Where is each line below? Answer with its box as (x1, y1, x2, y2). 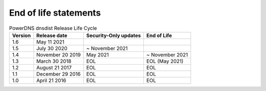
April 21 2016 (36, 77, 66, 84)
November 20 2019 (36, 51, 81, 58)
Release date (36, 32, 67, 39)
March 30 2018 (36, 58, 71, 65)
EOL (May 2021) (146, 58, 184, 65)
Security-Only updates (86, 32, 141, 39)
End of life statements (9, 7, 101, 18)
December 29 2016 (36, 70, 81, 77)
